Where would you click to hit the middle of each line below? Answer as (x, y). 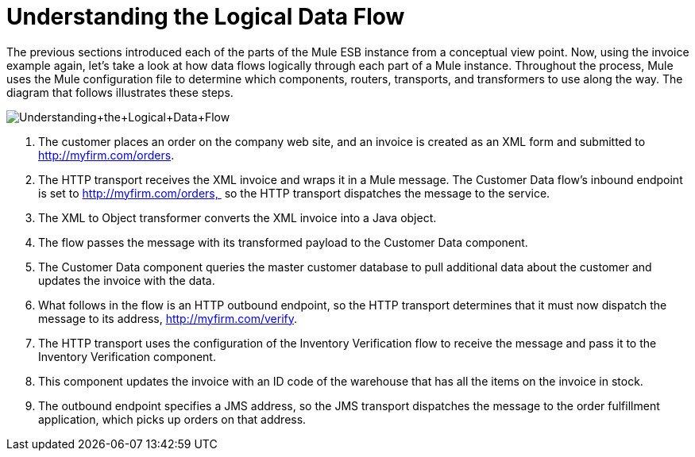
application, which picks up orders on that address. (172, 419)
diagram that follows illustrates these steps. (120, 92)
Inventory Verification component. (127, 356)
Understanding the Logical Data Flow (206, 17)
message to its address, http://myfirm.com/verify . (168, 318)
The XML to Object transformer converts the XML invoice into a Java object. (237, 217)
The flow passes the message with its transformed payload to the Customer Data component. (283, 242)
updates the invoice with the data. (127, 280)
